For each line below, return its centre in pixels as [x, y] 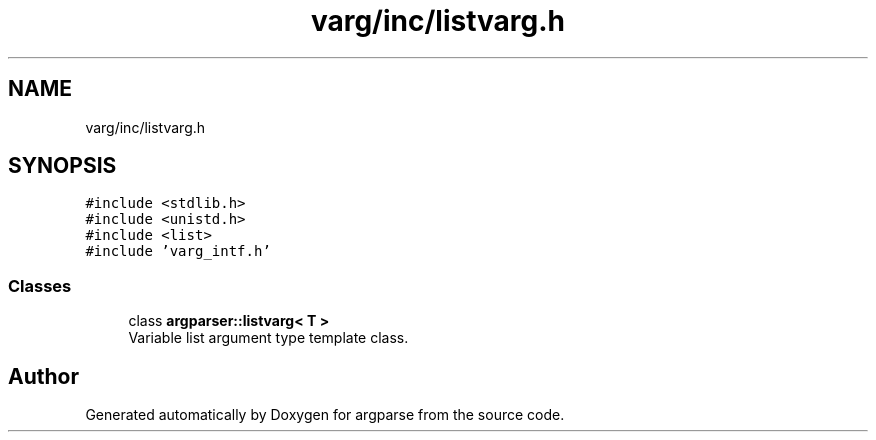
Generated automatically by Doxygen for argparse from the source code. [325, 415]
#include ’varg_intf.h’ [178, 251]
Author [43, 376]
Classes [40, 285]
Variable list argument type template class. [268, 338]
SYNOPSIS [62, 166]
